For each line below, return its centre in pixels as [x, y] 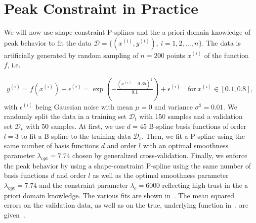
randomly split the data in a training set [65, 116]
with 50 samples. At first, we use [75, 126]
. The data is [221, 42]
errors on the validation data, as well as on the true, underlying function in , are [126, 205]
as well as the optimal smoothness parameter [161, 175]
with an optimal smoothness [186, 145]
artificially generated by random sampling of [71, 55]
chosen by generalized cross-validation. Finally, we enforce [160, 155]
